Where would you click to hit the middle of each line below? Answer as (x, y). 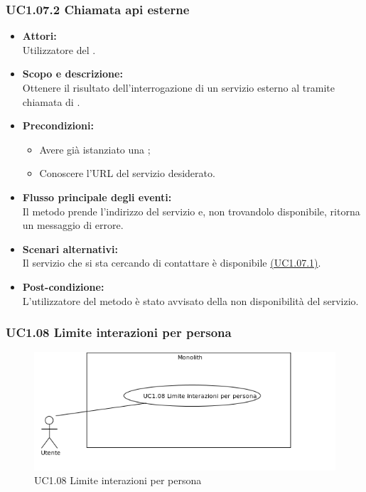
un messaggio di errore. (73, 225)
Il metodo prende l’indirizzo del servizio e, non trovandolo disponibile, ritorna (191, 211)
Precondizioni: (58, 125)
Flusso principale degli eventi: (97, 197)
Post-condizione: (63, 286)
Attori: (39, 36)
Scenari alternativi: (70, 248)
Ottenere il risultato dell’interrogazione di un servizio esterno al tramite (178, 87)
